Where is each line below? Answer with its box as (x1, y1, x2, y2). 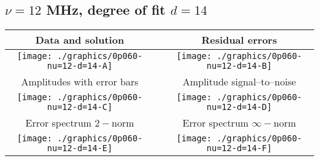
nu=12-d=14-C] (47, 102, 113, 112)
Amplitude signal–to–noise (182, 74, 296, 89)
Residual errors (201, 33, 277, 47)
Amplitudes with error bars (21, 74, 139, 89)
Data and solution (35, 33, 125, 47)
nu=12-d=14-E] (47, 143, 113, 154)
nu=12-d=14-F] (206, 143, 272, 154)
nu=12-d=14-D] (206, 102, 272, 112)
